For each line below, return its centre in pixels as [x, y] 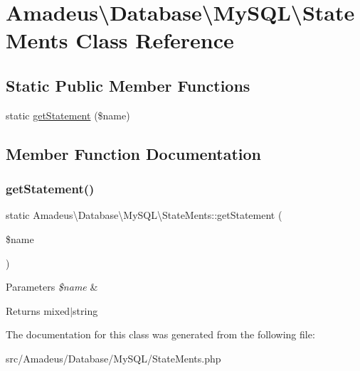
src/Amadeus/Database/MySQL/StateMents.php [113, 358]
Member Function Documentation [134, 153]
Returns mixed [38, 310]
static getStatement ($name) [68, 115]
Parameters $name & [52, 287]
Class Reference [155, 40]
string [85, 310]
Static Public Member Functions [128, 85]
